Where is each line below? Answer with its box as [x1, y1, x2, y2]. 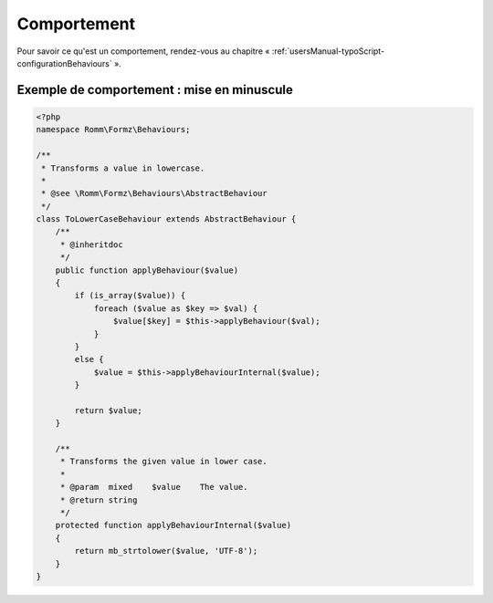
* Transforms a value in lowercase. [41, 162, 205, 173]
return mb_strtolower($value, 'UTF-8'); [74, 546, 258, 556]
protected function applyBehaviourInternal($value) [55, 520, 292, 531]
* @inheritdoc [59, 239, 123, 250]
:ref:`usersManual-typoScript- [271, 46, 385, 57]
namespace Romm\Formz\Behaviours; [36, 124, 191, 135]
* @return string [59, 494, 138, 505]
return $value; [74, 405, 143, 415]
